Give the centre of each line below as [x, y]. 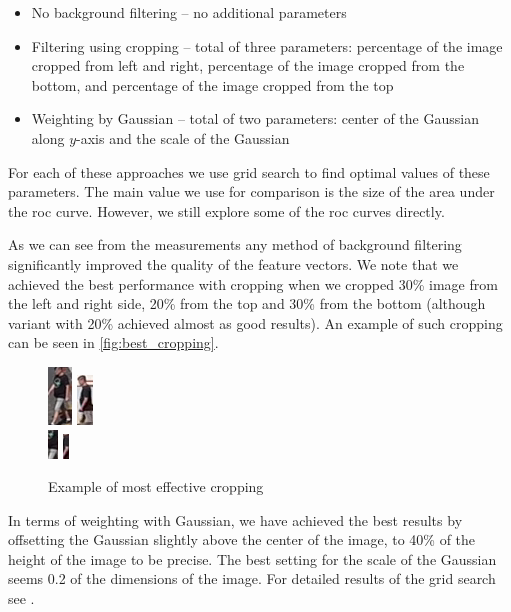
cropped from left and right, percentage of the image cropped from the [248, 65]
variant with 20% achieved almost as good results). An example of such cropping [255, 322]
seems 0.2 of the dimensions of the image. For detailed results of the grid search [252, 578]
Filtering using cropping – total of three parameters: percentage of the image [267, 45]
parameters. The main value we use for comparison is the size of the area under [251, 191]
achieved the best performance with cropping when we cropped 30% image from [253, 283]
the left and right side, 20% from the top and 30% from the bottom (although [247, 303]
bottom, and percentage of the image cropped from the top [212, 84]
